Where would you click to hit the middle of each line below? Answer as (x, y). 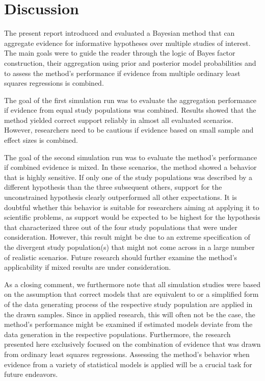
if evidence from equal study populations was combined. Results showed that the (130, 110)
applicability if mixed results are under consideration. (88, 267)
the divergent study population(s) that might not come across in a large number (129, 247)
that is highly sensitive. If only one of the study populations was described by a (128, 177)
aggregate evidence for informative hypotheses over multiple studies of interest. (127, 43)
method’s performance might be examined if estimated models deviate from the (128, 324)
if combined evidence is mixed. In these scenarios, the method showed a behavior (130, 167)
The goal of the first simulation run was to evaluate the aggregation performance (130, 100)
